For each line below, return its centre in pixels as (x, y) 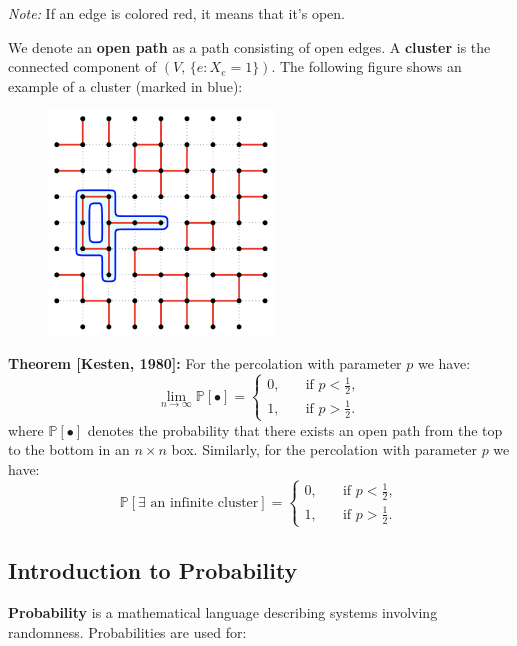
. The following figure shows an (366, 66)
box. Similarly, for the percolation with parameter (324, 449)
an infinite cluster (204, 502)
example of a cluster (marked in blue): (125, 85)
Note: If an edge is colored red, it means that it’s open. (176, 13)
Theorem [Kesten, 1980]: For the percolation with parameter (205, 362)
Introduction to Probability (153, 570)
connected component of (82, 66)
